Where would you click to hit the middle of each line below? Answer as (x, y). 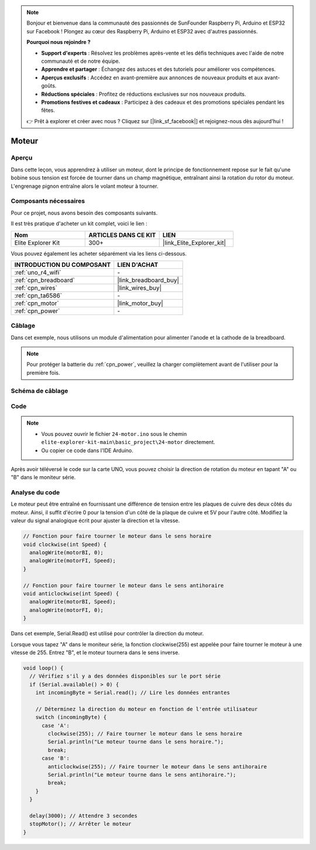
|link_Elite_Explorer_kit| (194, 242)
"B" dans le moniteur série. (43, 478)
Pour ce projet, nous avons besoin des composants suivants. (84, 213)
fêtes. (48, 110)
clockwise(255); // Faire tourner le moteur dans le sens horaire (145, 734)
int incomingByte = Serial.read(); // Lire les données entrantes (133, 693)
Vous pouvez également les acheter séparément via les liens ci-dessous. (99, 253)
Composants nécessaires (48, 201)
